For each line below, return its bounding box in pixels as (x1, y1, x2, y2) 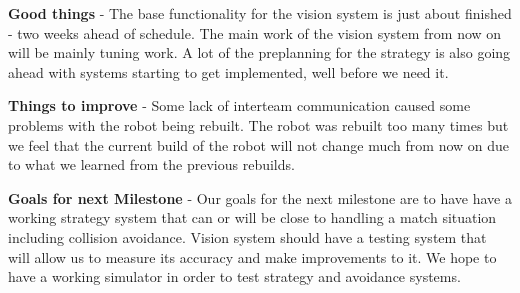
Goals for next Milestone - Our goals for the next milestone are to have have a (8, 187, 512, 208)
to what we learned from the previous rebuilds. (8, 154, 295, 175)
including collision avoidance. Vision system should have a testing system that (8, 226, 487, 247)
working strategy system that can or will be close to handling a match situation (8, 207, 497, 228)
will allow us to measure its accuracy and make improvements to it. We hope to (8, 246, 497, 267)
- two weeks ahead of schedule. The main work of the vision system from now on (8, 22, 502, 43)
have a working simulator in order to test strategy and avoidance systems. (8, 266, 461, 287)
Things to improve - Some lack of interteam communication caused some (8, 95, 471, 116)
